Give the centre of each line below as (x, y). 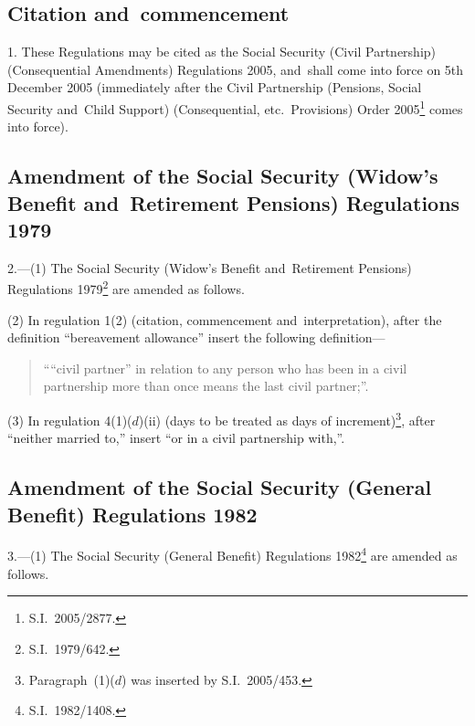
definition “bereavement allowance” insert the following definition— (196, 337)
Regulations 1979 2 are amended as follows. (126, 288)
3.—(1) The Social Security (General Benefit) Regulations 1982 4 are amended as (232, 554)
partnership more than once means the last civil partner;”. (206, 386)
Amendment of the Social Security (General (220, 487)
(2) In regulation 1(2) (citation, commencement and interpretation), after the (225, 319)
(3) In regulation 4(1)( (70, 420)
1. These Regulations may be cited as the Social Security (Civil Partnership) (222, 52)
